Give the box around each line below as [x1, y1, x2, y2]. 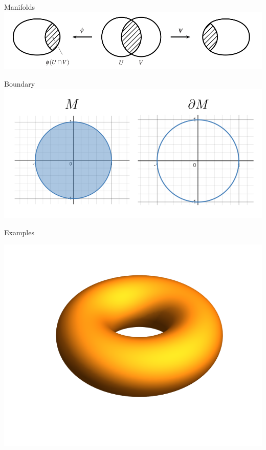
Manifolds [4, 2, 35, 12]
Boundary [4, 78, 35, 89]
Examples [4, 227, 34, 237]
